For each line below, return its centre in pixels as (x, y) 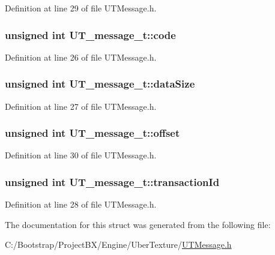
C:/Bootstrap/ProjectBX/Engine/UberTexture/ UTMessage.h (118, 244)
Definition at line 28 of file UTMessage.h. (81, 204)
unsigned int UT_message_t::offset (92, 133)
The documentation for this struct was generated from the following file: (138, 224)
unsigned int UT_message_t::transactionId (112, 181)
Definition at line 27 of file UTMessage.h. (81, 106)
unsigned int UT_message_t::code (90, 34)
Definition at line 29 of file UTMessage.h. (81, 8)
